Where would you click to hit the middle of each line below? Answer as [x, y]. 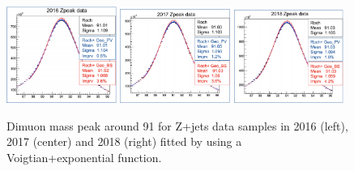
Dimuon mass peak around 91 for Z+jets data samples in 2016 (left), [177, 125]
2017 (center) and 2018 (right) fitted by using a [124, 141]
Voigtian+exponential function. [84, 158]
